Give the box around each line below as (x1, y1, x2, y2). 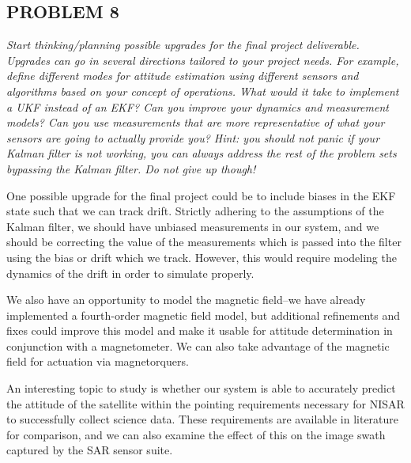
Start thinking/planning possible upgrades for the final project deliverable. (6, 36, 360, 53)
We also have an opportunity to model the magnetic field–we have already (6, 291, 366, 308)
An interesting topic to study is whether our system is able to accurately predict (6, 380, 396, 397)
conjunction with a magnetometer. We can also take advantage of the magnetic (6, 337, 390, 354)
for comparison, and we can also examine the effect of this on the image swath (6, 426, 386, 442)
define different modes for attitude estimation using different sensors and (6, 67, 359, 84)
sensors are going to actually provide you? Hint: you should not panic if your (6, 129, 380, 146)
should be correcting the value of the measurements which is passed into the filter (6, 233, 402, 250)
